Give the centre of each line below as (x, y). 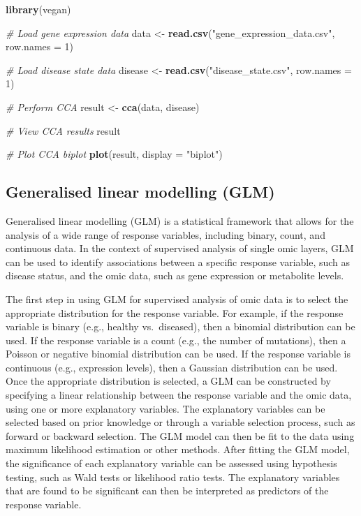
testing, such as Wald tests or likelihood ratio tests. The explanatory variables (173, 477)
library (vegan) (38, 9)
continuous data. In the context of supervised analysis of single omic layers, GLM (180, 248)
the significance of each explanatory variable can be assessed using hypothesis (171, 463)
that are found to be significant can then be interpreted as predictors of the (167, 491)
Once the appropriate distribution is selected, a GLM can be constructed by (168, 381)
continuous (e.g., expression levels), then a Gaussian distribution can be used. (172, 367)
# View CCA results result (63, 130)
